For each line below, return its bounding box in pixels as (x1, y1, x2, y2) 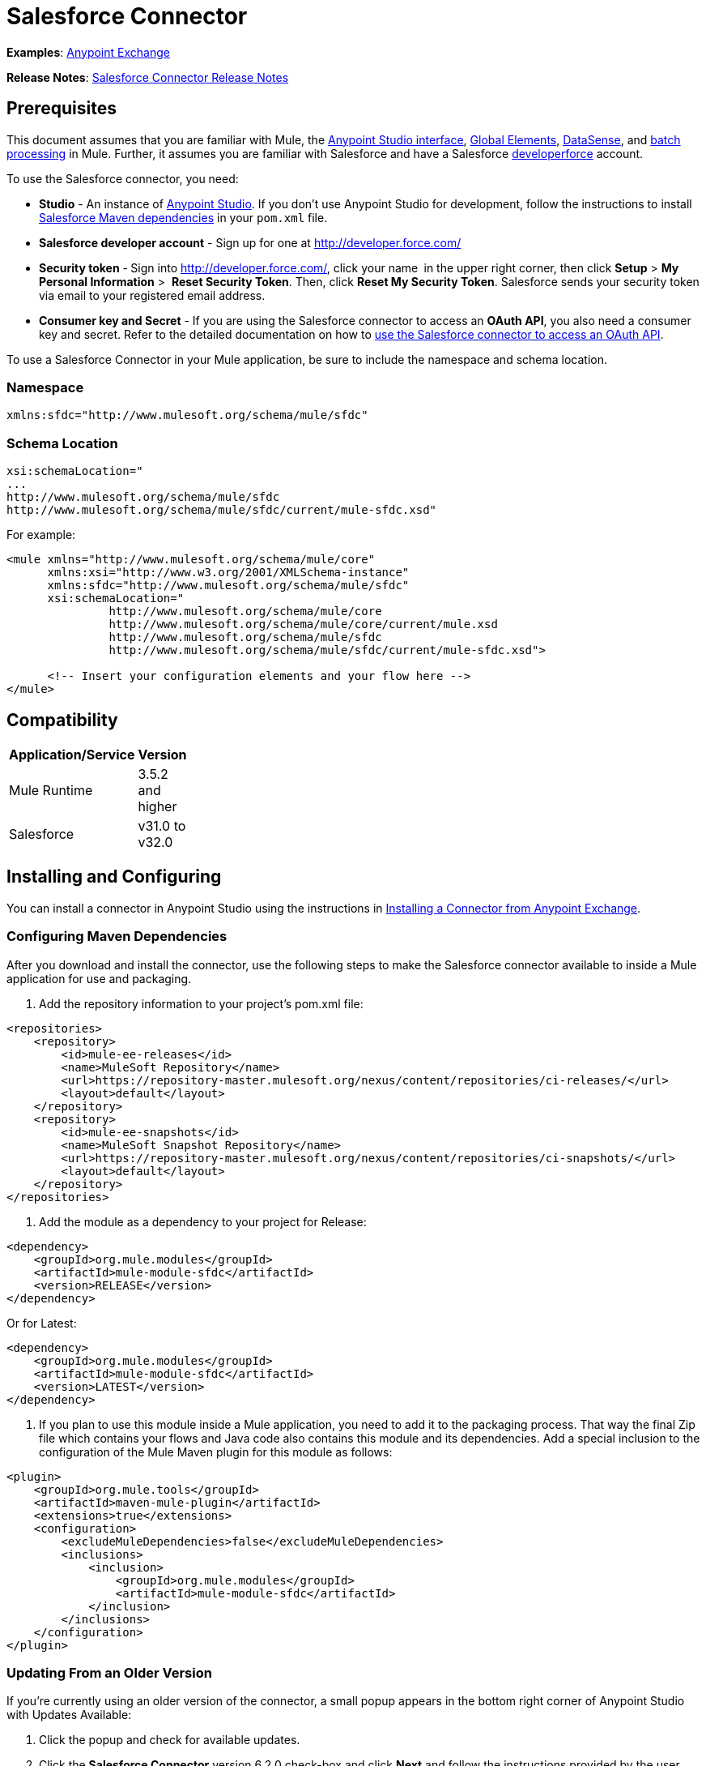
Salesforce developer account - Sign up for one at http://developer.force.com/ (39, 235, 461, 250)
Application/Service (9, 746, 135, 763)
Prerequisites (6, 98, 117, 119)
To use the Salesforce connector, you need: (6, 171, 239, 186)
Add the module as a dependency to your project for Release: (39, 1214, 367, 1229)
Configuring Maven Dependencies (6, 928, 228, 945)
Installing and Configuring (6, 866, 222, 887)
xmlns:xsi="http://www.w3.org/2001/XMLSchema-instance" (47, 566, 410, 579)
